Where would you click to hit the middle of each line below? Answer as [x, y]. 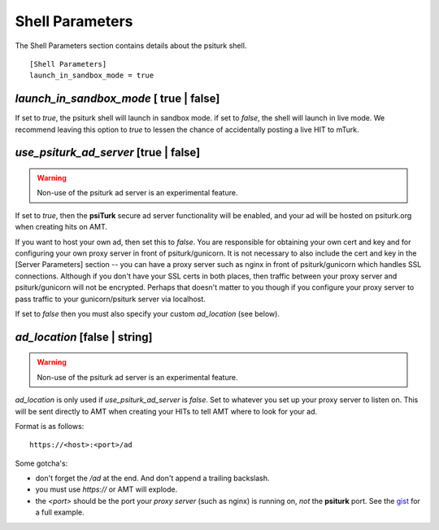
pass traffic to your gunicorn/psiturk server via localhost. [111, 299]
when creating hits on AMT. [61, 227]
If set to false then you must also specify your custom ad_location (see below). [148, 313]
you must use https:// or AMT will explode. [106, 489]
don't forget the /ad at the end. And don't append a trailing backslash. [152, 478]
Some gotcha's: [41, 463]
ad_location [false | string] [84, 337]
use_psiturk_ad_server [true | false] [108, 153]
